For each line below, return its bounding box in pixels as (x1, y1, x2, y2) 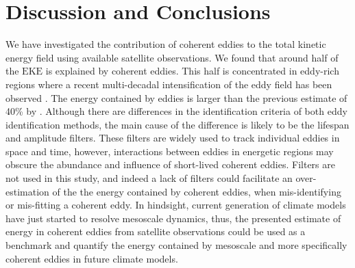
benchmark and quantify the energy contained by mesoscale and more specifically (5, 238, 347, 252)
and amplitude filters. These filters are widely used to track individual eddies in (5, 131, 340, 145)
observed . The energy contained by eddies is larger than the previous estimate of (5, 90, 347, 105)
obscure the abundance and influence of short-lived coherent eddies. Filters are (5, 157, 335, 172)
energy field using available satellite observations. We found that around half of (5, 50, 339, 64)
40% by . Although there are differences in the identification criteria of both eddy (5, 104, 347, 118)
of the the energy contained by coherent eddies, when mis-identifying (52, 184, 341, 198)
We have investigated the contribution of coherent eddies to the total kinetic (5, 37, 326, 51)
